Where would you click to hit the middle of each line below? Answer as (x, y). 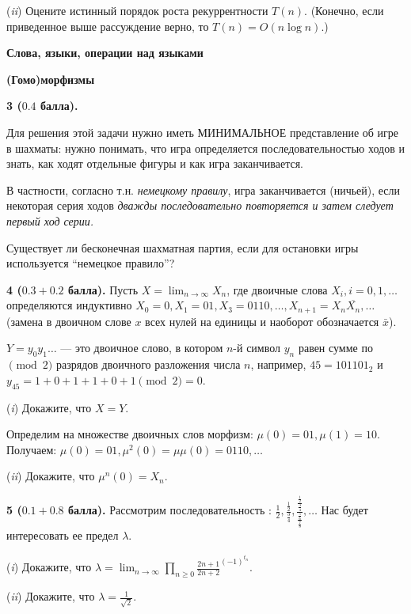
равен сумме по (335, 348)
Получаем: (32, 449)
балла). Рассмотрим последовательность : (169, 510)
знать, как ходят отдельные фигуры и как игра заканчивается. (155, 163)
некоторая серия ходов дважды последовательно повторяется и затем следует (200, 205)
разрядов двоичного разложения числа (148, 364)
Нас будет (344, 510)
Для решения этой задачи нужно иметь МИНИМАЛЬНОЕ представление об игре (202, 132)
